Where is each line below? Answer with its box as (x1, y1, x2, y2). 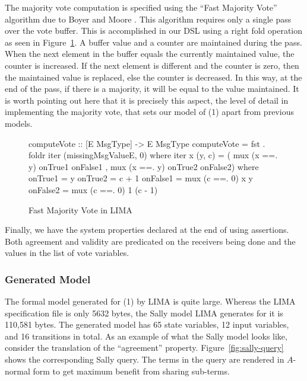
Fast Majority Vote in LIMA (29, 203, 132, 216)
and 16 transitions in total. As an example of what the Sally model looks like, (5, 329, 287, 342)
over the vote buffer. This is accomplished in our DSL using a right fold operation (5, 24, 303, 37)
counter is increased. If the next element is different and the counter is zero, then (5, 59, 299, 71)
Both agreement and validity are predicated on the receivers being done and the (5, 235, 296, 247)
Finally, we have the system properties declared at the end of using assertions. (5, 223, 289, 236)
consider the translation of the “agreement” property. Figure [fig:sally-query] (5, 341, 284, 354)
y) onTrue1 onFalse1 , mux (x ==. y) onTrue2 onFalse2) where (29, 160, 259, 172)
